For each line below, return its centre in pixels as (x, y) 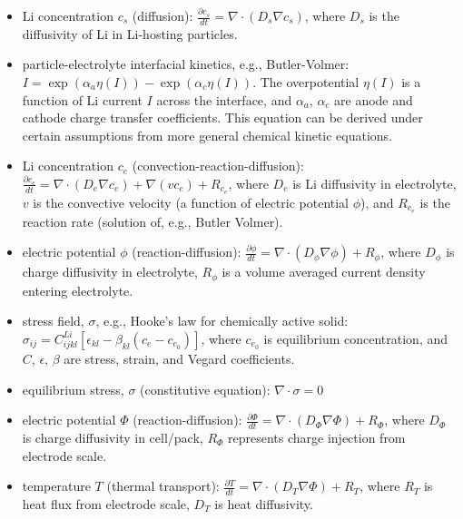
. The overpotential (306, 82)
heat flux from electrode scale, (106, 503)
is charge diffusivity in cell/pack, (113, 437)
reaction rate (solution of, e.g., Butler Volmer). (153, 221)
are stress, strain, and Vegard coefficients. (179, 358)
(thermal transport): (163, 486)
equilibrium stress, (73, 389)
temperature (56, 486)
